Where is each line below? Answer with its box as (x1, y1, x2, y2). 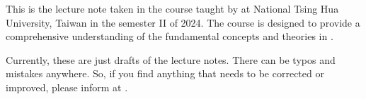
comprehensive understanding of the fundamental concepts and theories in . (6, 29, 333, 44)
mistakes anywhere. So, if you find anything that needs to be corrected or (6, 66, 324, 81)
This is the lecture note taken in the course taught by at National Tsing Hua (6, 1, 339, 15)
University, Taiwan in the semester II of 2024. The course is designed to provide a (6, 15, 360, 29)
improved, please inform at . (6, 79, 128, 94)
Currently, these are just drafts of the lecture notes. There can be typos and (6, 52, 336, 67)
